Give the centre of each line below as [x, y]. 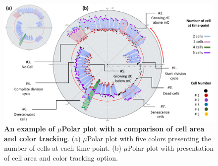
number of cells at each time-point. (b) [63, 148]
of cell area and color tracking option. [61, 157]
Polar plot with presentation [171, 148]
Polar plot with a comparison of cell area [133, 129]
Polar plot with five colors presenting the [149, 138]
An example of [29, 129]
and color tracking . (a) [42, 138]
